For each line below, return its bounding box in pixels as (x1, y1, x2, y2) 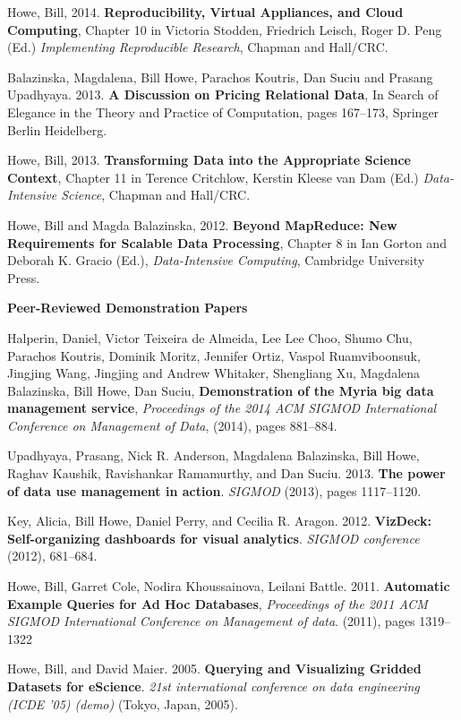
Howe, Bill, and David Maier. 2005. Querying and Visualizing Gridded (7, 659, 422, 678)
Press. (7, 268, 40, 287)
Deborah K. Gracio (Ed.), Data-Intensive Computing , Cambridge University (7, 251, 425, 270)
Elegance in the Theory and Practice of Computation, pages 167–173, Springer (7, 102, 440, 121)
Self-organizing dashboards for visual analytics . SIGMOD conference (7, 528, 420, 547)
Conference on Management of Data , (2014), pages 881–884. (7, 416, 337, 434)
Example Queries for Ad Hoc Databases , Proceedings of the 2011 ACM (7, 594, 428, 613)
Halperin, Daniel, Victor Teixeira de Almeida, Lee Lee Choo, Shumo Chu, (7, 328, 413, 347)
